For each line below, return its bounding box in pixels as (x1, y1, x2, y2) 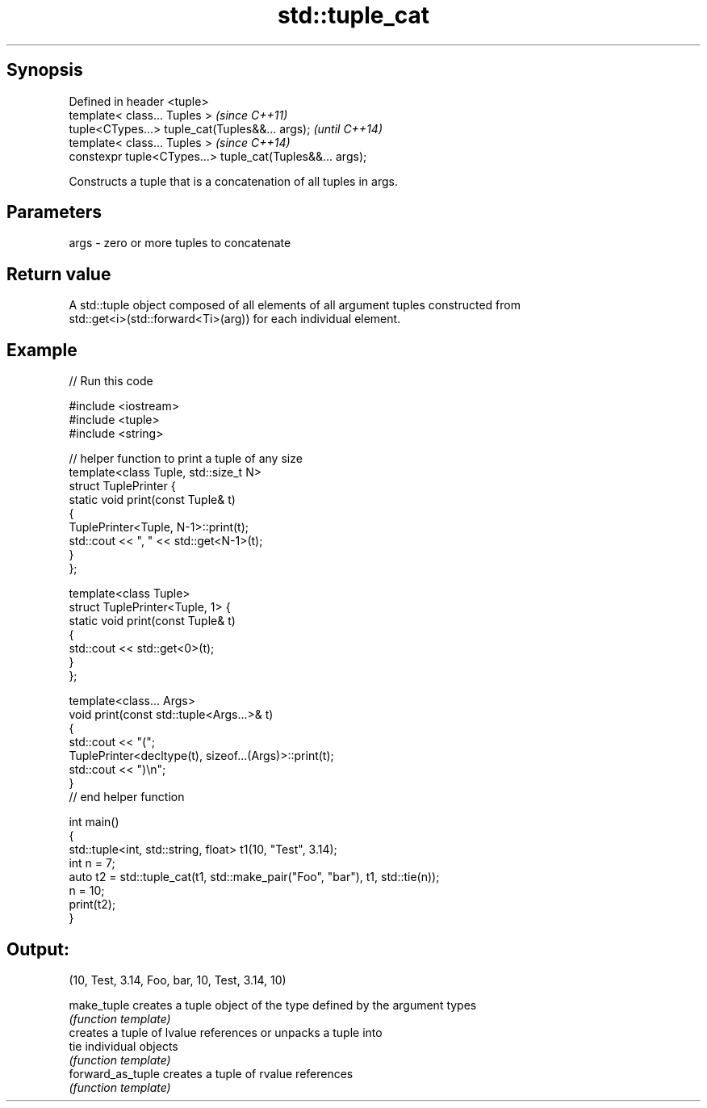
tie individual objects (69, 1039, 178, 1053)
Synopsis (6, 60, 83, 81)
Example (6, 339, 77, 360)
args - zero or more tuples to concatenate (69, 236, 291, 250)
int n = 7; (69, 856, 115, 871)
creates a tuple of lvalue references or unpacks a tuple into (69, 1025, 383, 1039)
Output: (6, 938, 69, 959)
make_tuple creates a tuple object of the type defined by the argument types (69, 997, 477, 1012)
